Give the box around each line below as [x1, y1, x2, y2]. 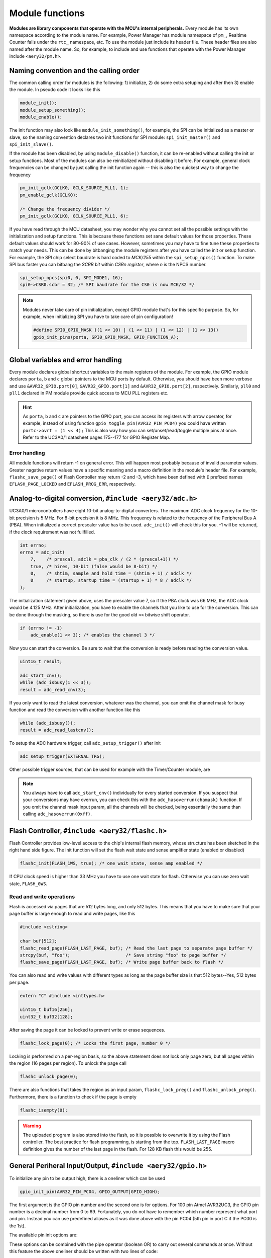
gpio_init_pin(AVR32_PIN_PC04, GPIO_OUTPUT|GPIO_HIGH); [20, 1189, 161, 1195]
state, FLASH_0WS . [9, 881, 48, 887]
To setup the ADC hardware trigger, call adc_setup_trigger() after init [9, 740, 161, 746]
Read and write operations [9, 893, 75, 900]
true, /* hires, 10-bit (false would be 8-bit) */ [30, 564, 158, 569]
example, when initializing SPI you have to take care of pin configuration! [23, 313, 173, 320]
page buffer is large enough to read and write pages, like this [9, 911, 135, 917]
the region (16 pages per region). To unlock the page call [9, 1060, 126, 1066]
